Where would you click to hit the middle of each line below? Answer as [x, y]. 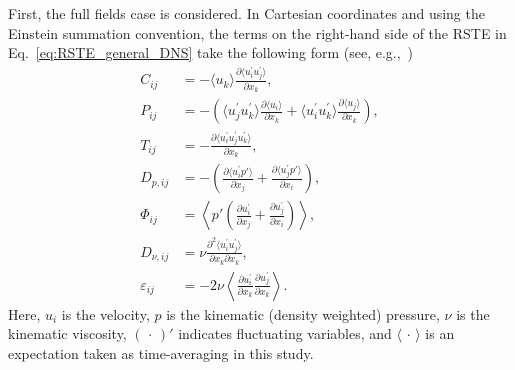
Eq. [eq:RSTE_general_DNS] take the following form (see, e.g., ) [211, 52]
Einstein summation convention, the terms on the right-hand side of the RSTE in [257, 32]
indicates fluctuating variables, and [285, 333]
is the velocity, [105, 313]
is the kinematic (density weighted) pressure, [303, 313]
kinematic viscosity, [67, 333]
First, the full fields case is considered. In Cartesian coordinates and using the [246, 13]
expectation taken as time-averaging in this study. [161, 352]
